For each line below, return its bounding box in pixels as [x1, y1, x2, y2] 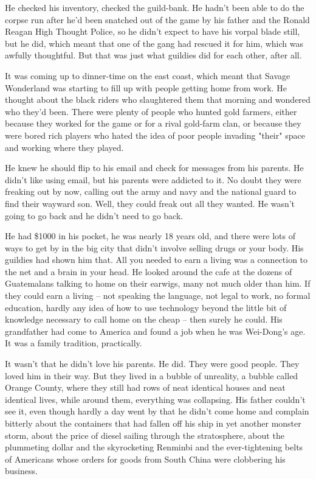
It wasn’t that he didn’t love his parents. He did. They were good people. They [5, 357, 300, 370]
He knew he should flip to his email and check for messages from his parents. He [5, 161, 304, 174]
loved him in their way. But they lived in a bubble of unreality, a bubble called [5, 369, 298, 382]
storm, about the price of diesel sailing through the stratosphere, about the [5, 428, 284, 441]
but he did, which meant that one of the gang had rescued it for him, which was [5, 37, 304, 49]
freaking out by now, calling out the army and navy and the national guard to [5, 185, 297, 198]
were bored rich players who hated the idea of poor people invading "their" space [5, 128, 305, 141]
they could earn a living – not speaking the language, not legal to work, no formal [5, 289, 311, 302]
